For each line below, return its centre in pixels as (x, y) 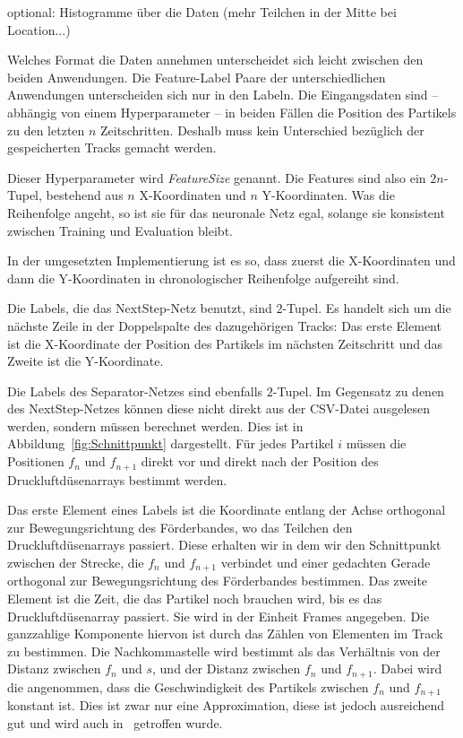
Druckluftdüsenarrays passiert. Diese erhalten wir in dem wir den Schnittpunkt (224, 545)
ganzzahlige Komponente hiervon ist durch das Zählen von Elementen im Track (225, 634)
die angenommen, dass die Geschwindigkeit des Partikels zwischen (188, 686)
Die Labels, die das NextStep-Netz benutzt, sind (140, 308)
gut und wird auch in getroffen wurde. (115, 722)
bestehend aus (85, 195)
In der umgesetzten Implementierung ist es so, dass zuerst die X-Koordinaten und (231, 260)
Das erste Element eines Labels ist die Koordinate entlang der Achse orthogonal (227, 510)
